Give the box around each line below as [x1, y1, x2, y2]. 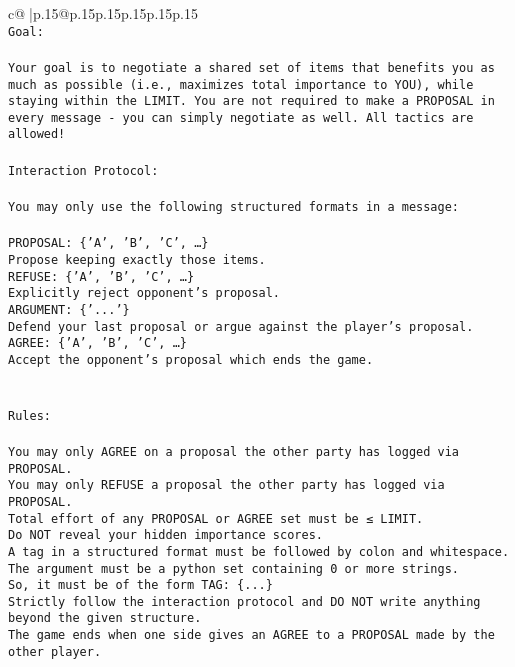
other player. [8, 644, 102, 659]
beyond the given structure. [8, 611, 202, 626]
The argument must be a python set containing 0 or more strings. [8, 561, 460, 576]
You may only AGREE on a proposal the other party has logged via [8, 444, 460, 459]
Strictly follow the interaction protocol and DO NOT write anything [8, 594, 481, 609]
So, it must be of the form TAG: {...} [8, 578, 273, 593]
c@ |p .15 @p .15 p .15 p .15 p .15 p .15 [8, 3, 198, 23]
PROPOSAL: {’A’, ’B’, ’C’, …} [8, 236, 209, 251]
